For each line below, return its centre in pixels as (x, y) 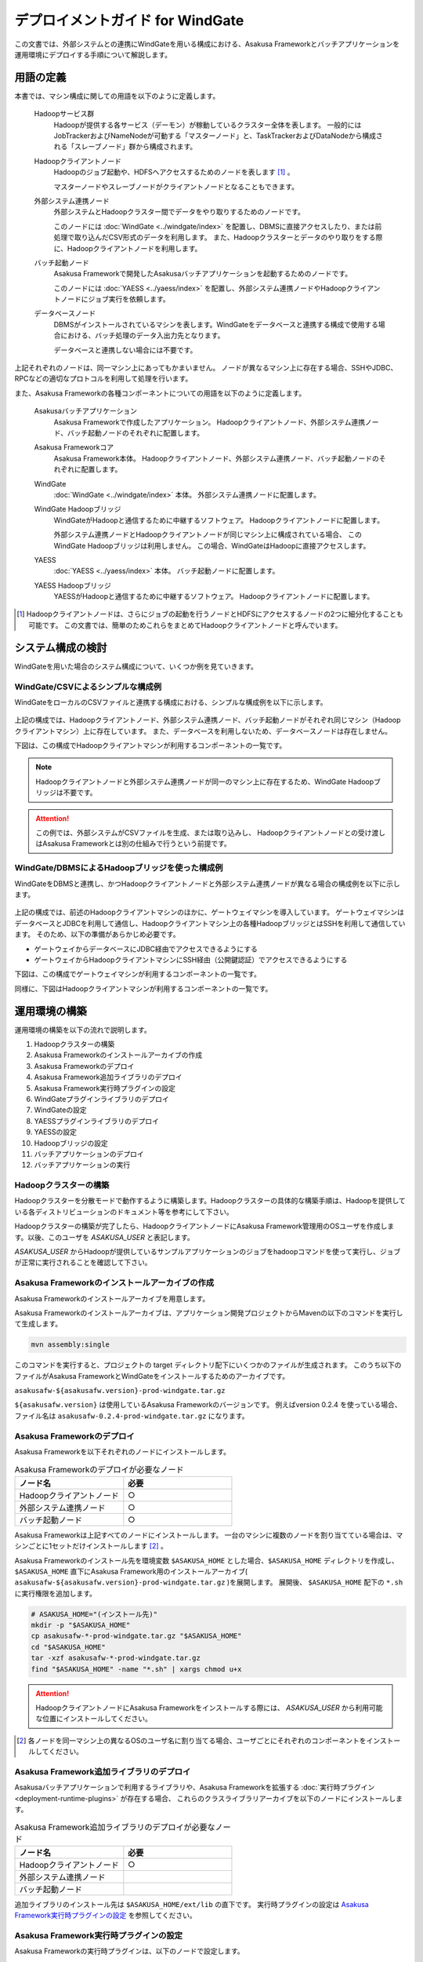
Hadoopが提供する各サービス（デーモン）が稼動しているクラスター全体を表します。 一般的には (208, 125)
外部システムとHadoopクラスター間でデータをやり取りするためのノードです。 (179, 212)
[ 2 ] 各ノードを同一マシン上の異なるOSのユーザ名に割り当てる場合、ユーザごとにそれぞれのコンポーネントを (192, 1740)
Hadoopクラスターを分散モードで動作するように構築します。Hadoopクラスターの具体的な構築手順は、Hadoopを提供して (210, 1201)
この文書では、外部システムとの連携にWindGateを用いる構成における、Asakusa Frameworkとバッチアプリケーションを (207, 44)
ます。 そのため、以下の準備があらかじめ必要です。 (97, 935)
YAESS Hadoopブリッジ (72, 585)
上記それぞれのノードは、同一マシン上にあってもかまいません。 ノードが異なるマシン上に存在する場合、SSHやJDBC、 (206, 368)
